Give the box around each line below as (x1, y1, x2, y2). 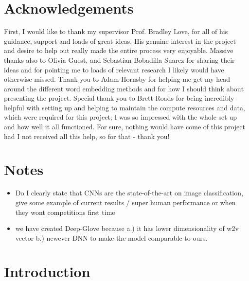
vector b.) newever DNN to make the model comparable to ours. (15, 232, 208, 243)
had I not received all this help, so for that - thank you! (4, 131, 170, 141)
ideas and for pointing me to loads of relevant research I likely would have (4, 64, 224, 74)
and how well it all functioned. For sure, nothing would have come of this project (4, 122, 245, 132)
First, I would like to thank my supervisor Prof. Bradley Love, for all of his (4, 26, 228, 36)
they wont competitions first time (15, 207, 115, 217)
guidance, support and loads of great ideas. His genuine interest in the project (4, 35, 236, 46)
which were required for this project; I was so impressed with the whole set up (4, 112, 237, 122)
